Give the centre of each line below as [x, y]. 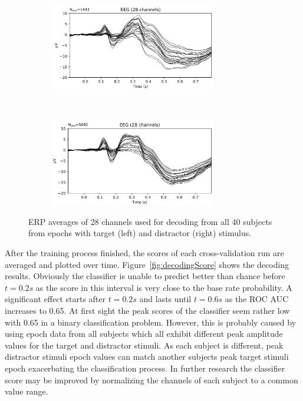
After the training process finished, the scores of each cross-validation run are [144, 252]
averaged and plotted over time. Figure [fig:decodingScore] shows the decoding [147, 264]
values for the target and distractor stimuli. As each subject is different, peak [144, 345]
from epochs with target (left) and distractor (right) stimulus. [140, 233]
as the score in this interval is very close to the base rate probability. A [164, 287]
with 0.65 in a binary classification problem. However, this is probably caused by [151, 322]
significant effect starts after [55, 299]
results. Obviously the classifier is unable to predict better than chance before [145, 276]
